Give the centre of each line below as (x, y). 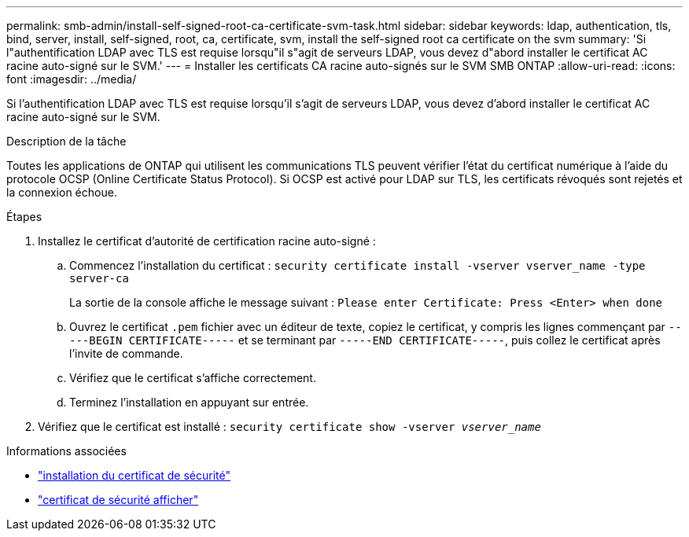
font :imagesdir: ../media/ (72, 79)
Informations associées (66, 451)
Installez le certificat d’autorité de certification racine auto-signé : (207, 241)
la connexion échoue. (62, 192)
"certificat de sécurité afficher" (118, 500)
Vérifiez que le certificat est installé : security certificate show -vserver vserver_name (289, 427)
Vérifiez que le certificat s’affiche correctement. (193, 378)
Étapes (24, 217)
